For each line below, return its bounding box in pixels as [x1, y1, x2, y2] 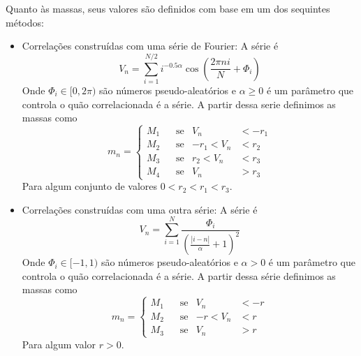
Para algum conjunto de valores [22, 179, 158, 193]
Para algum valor [22, 336, 96, 351]
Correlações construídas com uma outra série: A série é [22, 202, 258, 216]
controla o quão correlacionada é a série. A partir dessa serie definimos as [22, 96, 336, 111]
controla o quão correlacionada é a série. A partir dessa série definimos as [22, 268, 336, 283]
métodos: [6, 15, 44, 29]
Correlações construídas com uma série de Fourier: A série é [22, 38, 279, 53]
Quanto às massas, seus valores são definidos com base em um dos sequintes [6, 1, 330, 15]
